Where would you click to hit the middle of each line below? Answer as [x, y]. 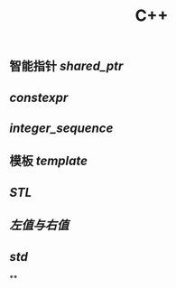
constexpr [39, 97]
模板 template [49, 161]
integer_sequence [61, 128]
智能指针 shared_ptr [66, 66]
